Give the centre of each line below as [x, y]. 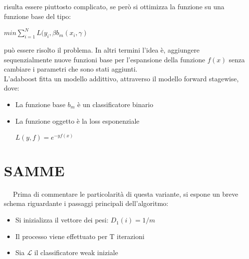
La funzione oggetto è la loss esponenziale [77, 120]
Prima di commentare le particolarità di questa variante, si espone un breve [125, 194]
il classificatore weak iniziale [76, 252]
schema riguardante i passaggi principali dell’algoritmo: [86, 203]
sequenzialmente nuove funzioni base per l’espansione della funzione [105, 59]
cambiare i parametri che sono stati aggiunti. [71, 69]
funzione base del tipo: [37, 16]
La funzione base [40, 104]
